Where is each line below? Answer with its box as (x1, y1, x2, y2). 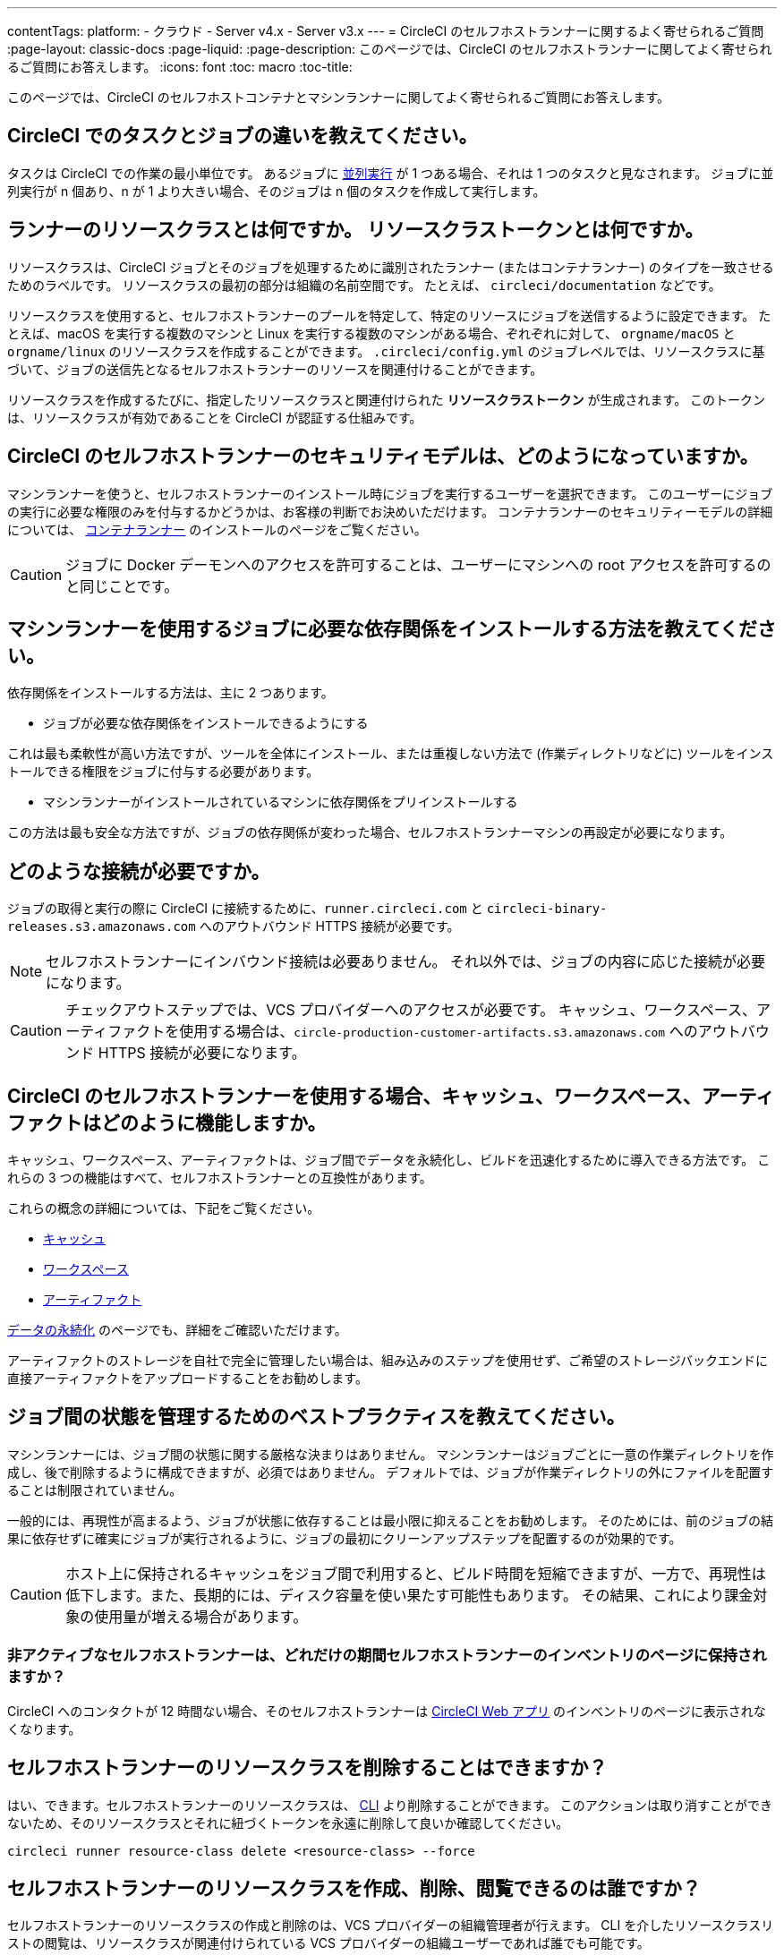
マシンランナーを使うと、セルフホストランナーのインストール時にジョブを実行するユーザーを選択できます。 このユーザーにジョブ (7, 485, 773, 501)
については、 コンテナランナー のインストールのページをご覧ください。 (7, 521, 427, 537)
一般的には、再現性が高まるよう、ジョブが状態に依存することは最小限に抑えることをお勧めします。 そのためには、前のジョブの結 (7, 1512, 774, 1528)
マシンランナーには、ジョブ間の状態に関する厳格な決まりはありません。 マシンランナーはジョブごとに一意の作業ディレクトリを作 (7, 1446, 774, 1462)
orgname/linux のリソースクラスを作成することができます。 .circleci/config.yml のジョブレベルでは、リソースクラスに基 (7, 343, 765, 359)
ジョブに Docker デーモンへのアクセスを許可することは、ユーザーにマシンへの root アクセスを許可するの (65, 555, 771, 574)
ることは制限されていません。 (7, 1481, 183, 1498)
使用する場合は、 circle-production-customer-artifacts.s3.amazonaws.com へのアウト (179, 1022, 741, 1041)
